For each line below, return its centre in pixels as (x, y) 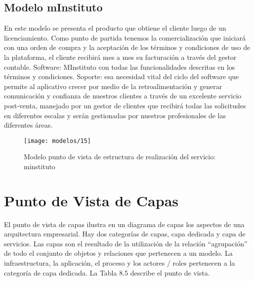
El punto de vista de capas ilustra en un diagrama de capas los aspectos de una (124, 224)
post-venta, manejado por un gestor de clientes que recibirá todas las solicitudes (125, 105)
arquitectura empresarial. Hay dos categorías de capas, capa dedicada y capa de (125, 234)
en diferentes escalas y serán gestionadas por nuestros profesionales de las (115, 115)
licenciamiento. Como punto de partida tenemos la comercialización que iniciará (125, 37)
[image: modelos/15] (58, 141)
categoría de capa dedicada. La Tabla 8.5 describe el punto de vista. (107, 272)
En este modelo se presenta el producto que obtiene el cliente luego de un (115, 28)
